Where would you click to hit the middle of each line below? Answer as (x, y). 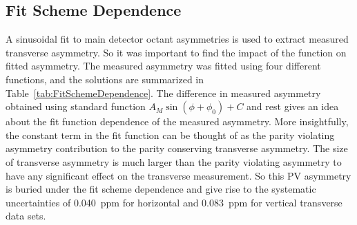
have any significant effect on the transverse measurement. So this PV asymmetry (178, 175)
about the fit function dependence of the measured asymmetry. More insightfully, (177, 121)
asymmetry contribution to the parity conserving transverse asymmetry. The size (177, 148)
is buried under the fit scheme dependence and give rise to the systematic (161, 189)
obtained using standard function (76, 106)
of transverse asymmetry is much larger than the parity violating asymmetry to (174, 161)
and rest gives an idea (293, 106)
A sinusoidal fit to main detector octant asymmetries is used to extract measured (177, 39)
